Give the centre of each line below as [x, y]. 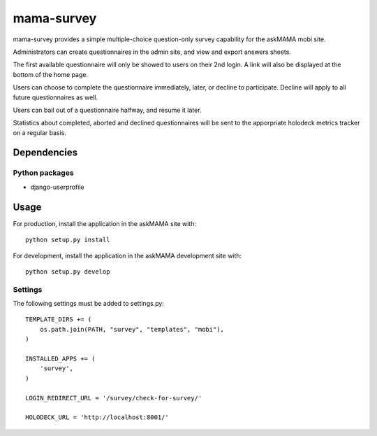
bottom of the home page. [51, 74]
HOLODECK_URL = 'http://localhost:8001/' [97, 417]
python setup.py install [68, 240]
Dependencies [45, 153]
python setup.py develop [68, 272]
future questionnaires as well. [55, 97]
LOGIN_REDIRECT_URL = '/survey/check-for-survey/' [114, 398]
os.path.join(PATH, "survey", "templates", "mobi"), [132, 329]
